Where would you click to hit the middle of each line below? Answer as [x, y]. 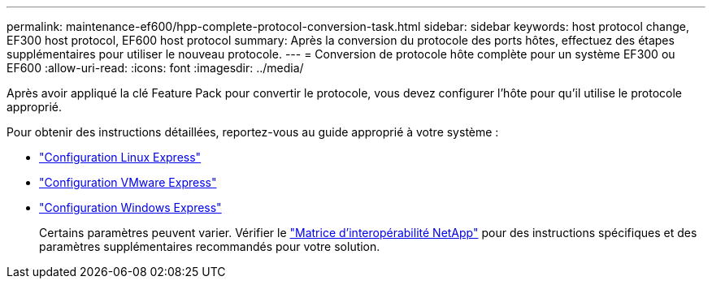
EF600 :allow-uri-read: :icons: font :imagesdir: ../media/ [155, 68]
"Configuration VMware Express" [128, 182]
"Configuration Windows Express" [130, 207]
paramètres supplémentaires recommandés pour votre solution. [210, 246]
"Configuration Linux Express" [120, 157]
